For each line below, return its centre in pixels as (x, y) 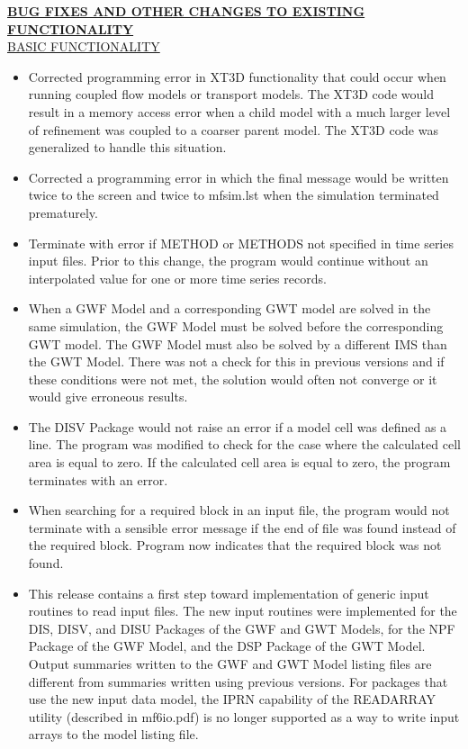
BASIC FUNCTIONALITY (84, 46)
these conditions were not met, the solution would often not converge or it (233, 379)
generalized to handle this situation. (127, 147)
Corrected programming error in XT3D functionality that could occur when (237, 76)
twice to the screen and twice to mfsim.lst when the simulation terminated (234, 195)
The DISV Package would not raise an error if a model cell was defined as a (238, 426)
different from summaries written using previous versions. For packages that (238, 681)
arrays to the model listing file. (113, 734)
